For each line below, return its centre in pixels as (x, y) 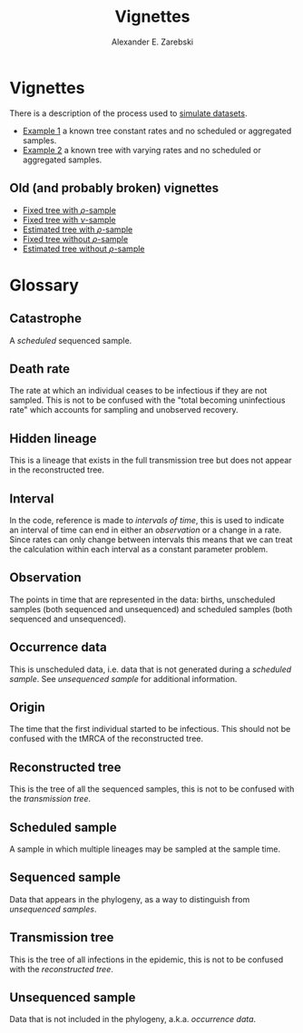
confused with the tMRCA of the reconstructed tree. (107, 739)
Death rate (40, 369)
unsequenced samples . (53, 909)
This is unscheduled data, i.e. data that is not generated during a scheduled (151, 669)
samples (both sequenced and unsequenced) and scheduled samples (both (151, 609)
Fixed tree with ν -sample (69, 219)
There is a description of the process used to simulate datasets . (128, 113)
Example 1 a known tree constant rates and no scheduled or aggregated (157, 131)
